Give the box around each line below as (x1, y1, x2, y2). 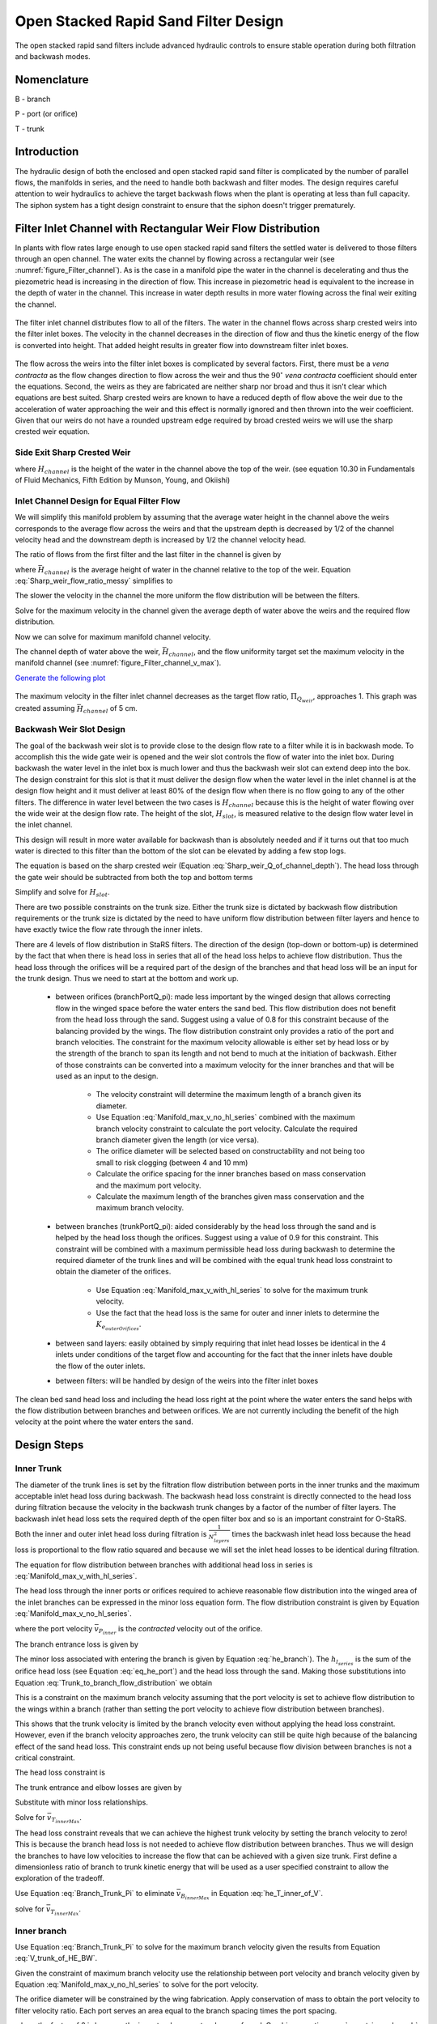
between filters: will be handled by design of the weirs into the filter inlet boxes (55, 1376, 319, 1386)
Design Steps (15, 1438, 84, 1452)
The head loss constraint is (15, 1767, 105, 1777)
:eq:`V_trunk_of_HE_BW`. (15, 1954, 98, 1963)
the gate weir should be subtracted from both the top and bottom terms (15, 872, 253, 882)
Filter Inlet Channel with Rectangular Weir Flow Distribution (15, 221, 320, 235)
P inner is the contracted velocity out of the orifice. (98, 1623, 263, 1636)
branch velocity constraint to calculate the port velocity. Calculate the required (95, 1124, 358, 1133)
